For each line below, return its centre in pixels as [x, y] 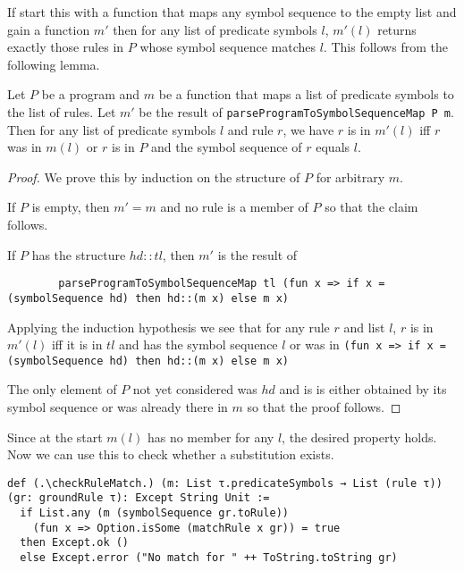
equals [333, 147]
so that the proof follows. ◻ [324, 407]
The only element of [62, 389]
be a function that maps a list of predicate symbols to [306, 94]
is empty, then [71, 207]
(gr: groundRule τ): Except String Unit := [139, 498]
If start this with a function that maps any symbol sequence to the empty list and [232, 12]
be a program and [91, 94]
